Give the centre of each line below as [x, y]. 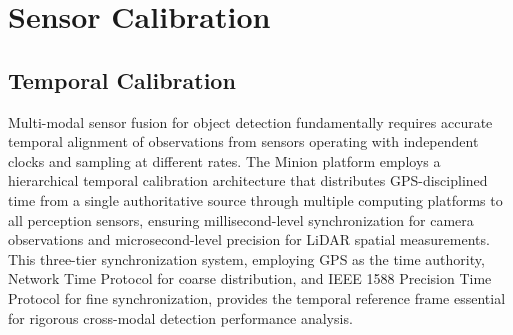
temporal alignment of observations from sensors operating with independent [243, 141]
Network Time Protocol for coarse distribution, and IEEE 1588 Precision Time [250, 278]
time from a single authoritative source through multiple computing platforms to [255, 199]
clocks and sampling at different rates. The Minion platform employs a [224, 160]
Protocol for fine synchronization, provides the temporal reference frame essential [257, 297]
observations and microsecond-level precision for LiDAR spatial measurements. [249, 239]
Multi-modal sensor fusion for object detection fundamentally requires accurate [250, 121]
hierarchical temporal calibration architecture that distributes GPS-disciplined [248, 180]
